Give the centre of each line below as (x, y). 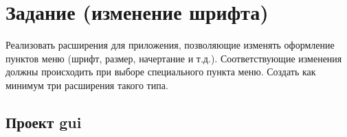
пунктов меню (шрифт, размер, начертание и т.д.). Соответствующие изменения (174, 58)
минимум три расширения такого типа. (87, 85)
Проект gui (44, 122)
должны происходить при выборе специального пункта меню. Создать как (161, 72)
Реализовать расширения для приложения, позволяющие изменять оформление (170, 45)
